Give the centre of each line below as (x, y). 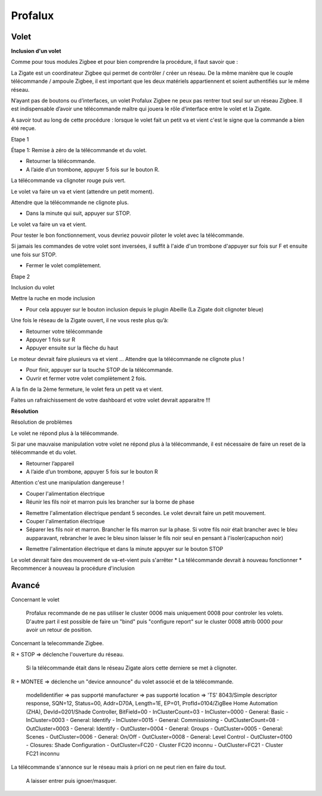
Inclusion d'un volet (36, 51)
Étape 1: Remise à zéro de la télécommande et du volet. (79, 150)
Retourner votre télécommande (64, 331)
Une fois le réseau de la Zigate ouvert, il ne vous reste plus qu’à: (90, 320)
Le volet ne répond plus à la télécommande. (65, 433)
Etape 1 (20, 139)
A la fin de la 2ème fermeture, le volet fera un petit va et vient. (87, 389)
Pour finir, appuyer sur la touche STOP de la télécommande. (100, 370)
